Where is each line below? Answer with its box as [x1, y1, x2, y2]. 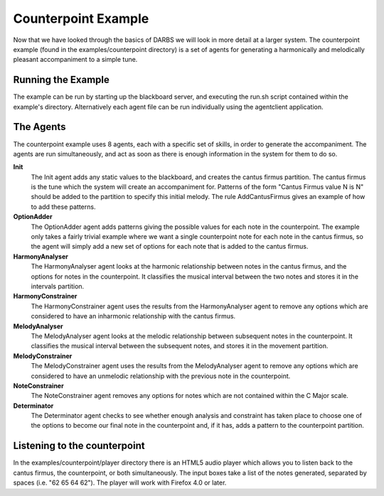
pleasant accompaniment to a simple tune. [13, 55, 138, 64]
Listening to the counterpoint [13, 440, 145, 452]
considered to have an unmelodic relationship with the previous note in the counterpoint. [31, 372, 291, 380]
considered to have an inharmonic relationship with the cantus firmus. [31, 312, 236, 320]
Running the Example [13, 74, 110, 86]
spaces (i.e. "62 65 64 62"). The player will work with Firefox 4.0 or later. [13, 478, 227, 487]
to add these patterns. [31, 203, 96, 211]
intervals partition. [31, 282, 85, 291]
